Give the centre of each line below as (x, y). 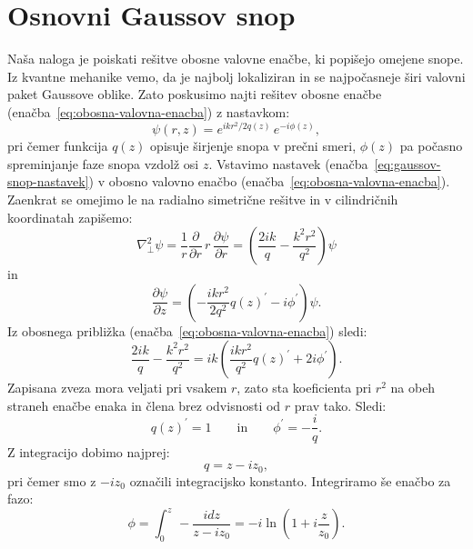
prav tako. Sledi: (340, 405)
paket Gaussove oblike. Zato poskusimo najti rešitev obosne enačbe (195, 94)
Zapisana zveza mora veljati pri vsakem (117, 388)
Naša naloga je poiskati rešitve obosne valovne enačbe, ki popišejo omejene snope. (236, 59)
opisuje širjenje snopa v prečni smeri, (253, 146)
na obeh (413, 388)
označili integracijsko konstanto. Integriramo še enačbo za (290, 480)
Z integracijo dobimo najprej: (89, 451)
